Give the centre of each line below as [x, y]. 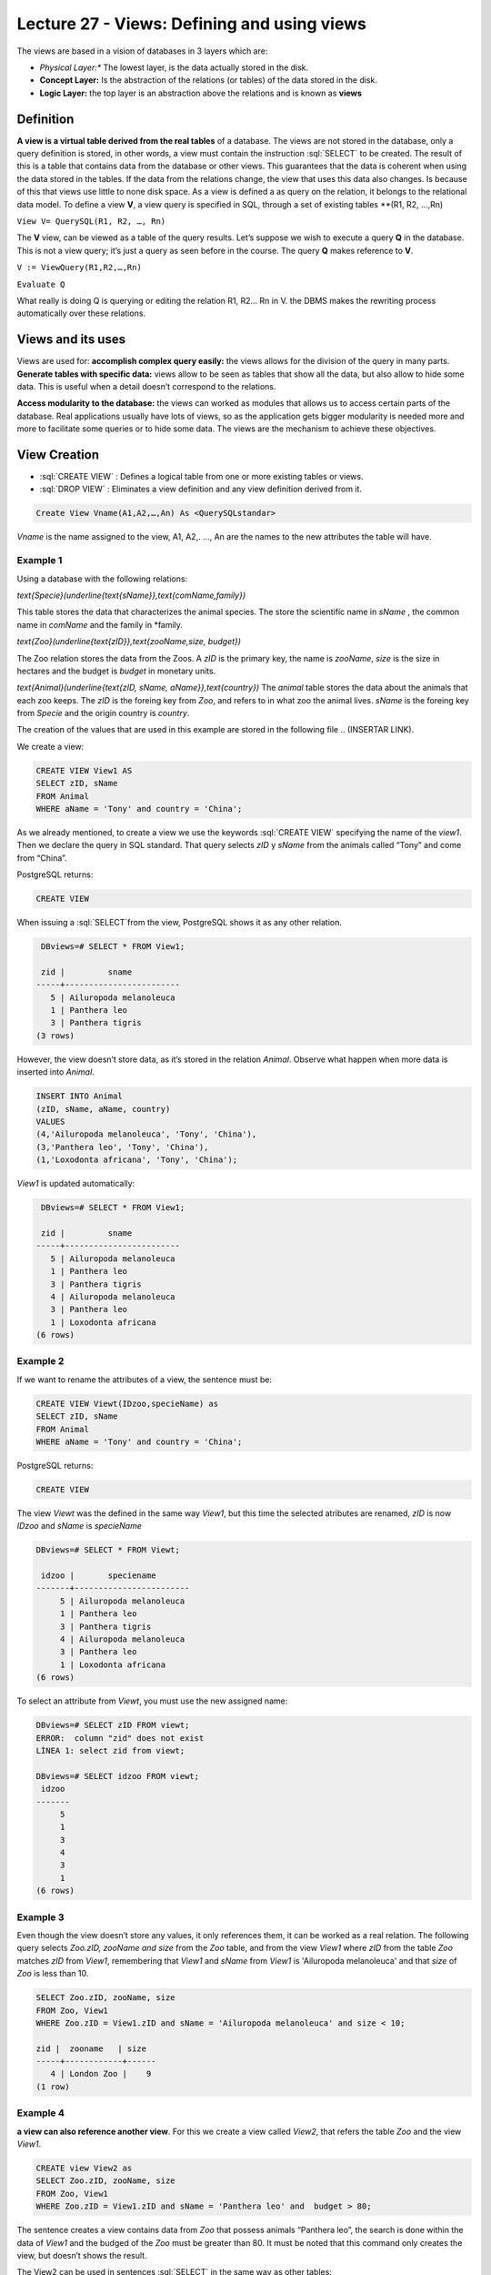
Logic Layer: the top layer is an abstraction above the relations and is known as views [201, 93]
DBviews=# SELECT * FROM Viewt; [108, 1550]
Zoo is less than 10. [53, 1974]
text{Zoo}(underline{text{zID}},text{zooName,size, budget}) [129, 642]
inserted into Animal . [55, 1072]
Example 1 [40, 561]
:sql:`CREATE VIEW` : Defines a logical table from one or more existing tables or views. [201, 477]
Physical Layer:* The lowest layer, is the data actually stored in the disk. [174, 67]
